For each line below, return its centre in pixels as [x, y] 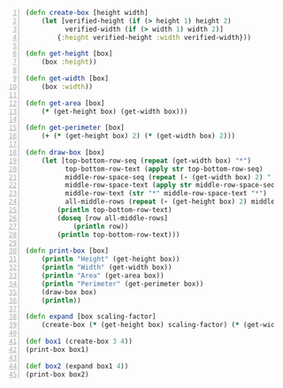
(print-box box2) [57, 374]
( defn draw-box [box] [65, 152]
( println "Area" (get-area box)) [103, 276]
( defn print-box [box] [67, 251]
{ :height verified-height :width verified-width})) [154, 37]
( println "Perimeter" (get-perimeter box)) [122, 284]
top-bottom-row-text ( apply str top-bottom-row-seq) [164, 169]
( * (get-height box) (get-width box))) [115, 111]
